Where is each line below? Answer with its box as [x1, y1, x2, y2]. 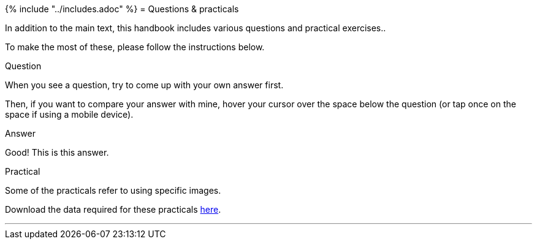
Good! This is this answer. [5, 147, 109, 158]
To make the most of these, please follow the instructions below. [5, 42, 265, 52]
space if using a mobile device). [5, 109, 134, 120]
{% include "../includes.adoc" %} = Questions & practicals [5, 4, 239, 14]
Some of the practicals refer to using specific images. [5, 185, 221, 196]
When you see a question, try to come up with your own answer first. [5, 80, 284, 90]
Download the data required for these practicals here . [5, 204, 221, 215]
